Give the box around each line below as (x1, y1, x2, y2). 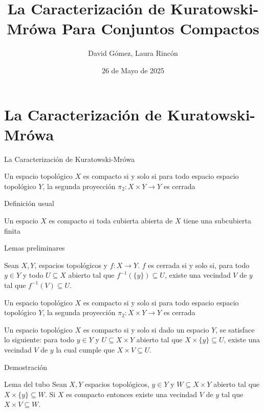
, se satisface (215, 324, 255, 335)
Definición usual (4, 198, 54, 209)
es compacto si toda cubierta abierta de (49, 215, 173, 225)
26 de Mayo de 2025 (101, 65, 165, 75)
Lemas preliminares (4, 242, 65, 253)
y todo (23, 270, 43, 280)
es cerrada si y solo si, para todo (148, 259, 250, 270)
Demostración (4, 361, 47, 372)
